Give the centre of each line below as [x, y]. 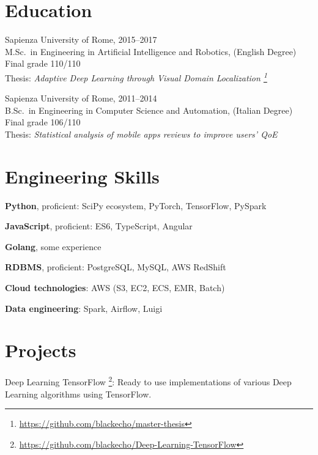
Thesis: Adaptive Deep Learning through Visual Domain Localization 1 [136, 76]
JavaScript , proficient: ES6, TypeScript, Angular [99, 226]
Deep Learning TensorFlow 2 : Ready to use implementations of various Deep [148, 381]
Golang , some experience [53, 246]
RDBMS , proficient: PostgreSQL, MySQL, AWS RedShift [116, 267]
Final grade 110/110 [43, 63]
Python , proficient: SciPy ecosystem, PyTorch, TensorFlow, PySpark [136, 205]
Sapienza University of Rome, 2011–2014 [81, 98]
